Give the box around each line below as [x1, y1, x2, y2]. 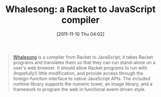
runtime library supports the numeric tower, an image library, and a [13, 81, 153, 87]
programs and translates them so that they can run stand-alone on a [13, 59, 156, 65]
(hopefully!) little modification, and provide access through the [13, 70, 144, 76]
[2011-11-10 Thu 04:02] [56, 31, 105, 37]
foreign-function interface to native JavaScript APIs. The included [13, 75, 151, 81]
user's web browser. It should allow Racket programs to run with [13, 65, 147, 71]
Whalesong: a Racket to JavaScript [5, 4, 156, 15]
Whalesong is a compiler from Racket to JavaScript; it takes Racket [13, 54, 153, 60]
